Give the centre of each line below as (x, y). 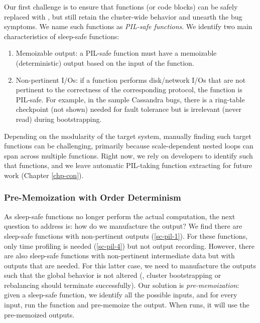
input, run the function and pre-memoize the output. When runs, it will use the (127, 305)
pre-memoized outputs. (39, 314)
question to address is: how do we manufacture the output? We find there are (123, 226)
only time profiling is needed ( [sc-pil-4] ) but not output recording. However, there (129, 246)
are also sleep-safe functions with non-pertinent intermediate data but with (119, 256)
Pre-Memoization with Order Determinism (93, 197)
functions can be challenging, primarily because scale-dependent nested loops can (129, 146)
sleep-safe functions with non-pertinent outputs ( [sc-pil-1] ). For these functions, (126, 235)
